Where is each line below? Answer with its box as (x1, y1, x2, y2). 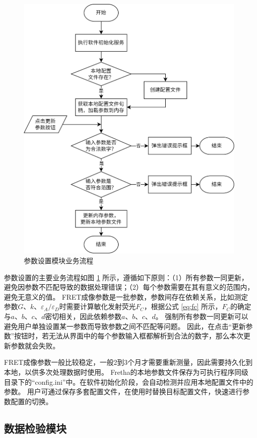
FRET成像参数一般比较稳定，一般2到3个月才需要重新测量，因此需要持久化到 (4, 357, 253, 367)
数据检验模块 (4, 420, 66, 436)
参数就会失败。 (10, 340, 60, 350)
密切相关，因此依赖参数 (45, 311, 122, 321)
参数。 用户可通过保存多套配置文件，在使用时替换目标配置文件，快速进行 (4, 386, 243, 397)
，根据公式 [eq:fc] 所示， (144, 301, 222, 312)
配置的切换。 (10, 396, 53, 406)
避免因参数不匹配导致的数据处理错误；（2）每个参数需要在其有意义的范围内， (4, 282, 254, 292)
